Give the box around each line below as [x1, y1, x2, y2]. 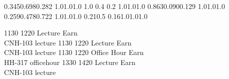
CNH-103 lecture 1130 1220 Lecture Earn [4, 37, 132, 47]
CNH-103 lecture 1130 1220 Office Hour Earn [4, 47, 144, 57]
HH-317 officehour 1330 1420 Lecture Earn [4, 56, 136, 67]
